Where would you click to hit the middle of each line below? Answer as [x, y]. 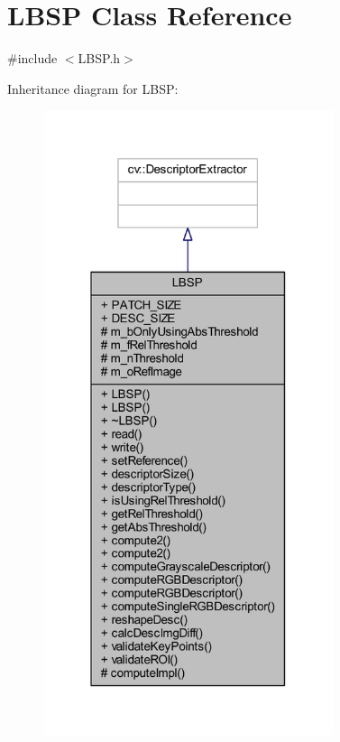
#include [32, 58]
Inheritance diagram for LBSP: [93, 88]
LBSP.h [99, 58]
